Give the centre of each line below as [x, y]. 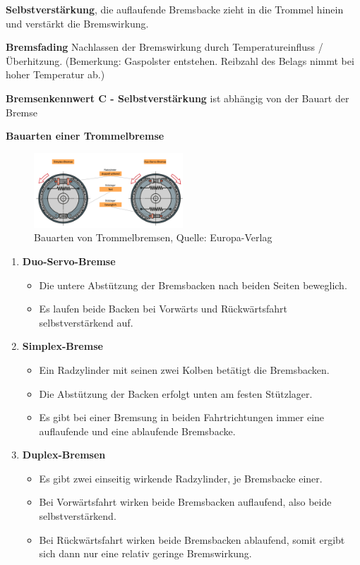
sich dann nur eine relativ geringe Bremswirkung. [145, 553]
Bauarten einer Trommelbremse [85, 136]
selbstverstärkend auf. [86, 322]
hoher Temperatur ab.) [55, 74]
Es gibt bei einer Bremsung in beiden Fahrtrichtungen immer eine [182, 417]
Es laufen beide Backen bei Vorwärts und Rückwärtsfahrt [163, 309]
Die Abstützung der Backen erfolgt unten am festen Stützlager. [176, 393]
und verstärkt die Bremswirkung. [77, 23]
